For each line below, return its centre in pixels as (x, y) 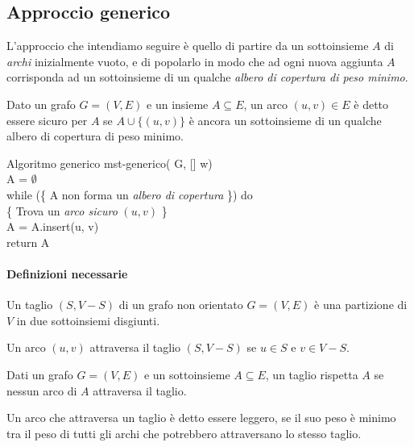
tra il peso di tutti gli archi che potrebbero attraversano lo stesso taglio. (184, 433)
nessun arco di (42, 390)
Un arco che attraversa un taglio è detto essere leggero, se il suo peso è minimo (201, 418)
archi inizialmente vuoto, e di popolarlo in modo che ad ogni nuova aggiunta (195, 61)
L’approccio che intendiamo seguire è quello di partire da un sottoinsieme (188, 46)
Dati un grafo (40, 374)
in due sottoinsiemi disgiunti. (88, 320)
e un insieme (178, 104)
